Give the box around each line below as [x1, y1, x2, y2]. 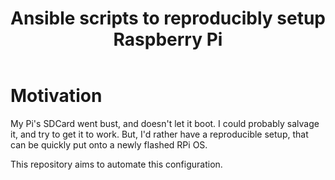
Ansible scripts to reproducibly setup [10, 7, 327, 30]
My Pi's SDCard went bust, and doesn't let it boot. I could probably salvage [10, 117, 320, 129]
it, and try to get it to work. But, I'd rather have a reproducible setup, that [10, 128, 309, 140]
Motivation [10, 85, 103, 107]
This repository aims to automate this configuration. [10, 158, 223, 170]
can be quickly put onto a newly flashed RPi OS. [10, 138, 208, 151]
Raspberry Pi [113, 28, 223, 51]
